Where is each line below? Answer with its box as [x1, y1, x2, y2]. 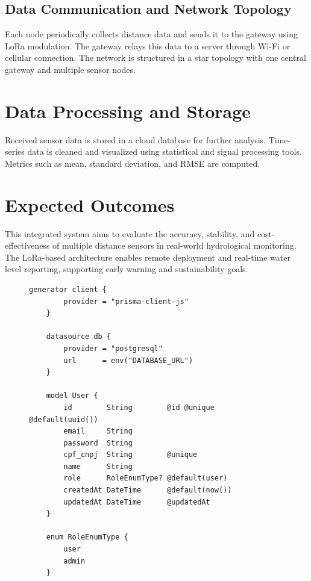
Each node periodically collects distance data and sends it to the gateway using [5, 28, 298, 40]
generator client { [29, 285, 107, 294]
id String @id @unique [63, 403, 215, 412]
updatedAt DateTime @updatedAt [63, 497, 210, 506]
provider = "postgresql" [63, 344, 163, 353]
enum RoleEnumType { [46, 533, 128, 542]
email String [63, 427, 133, 436]
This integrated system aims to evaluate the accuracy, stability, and [5, 227, 255, 240]
